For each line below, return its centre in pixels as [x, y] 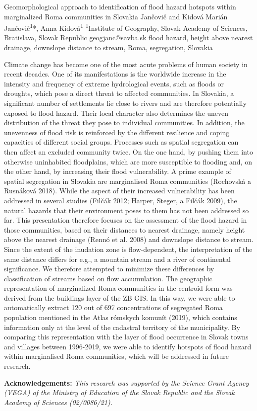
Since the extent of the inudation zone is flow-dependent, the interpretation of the [128, 249]
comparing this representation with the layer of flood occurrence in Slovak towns [126, 337]
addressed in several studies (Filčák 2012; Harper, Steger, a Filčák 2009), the [121, 200]
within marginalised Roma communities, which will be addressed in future [117, 356]
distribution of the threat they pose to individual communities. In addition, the [124, 123]
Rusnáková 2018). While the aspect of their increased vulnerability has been [119, 191]
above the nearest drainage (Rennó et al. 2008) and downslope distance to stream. [129, 239]
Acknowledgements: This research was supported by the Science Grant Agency [127, 382]
